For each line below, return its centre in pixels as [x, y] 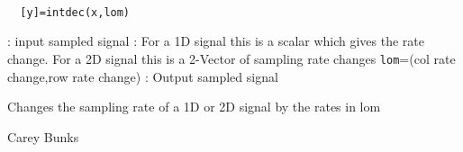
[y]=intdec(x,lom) [75, 12]
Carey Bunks [43, 136]
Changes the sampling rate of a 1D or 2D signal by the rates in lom [194, 107]
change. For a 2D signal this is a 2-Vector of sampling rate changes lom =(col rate [231, 58]
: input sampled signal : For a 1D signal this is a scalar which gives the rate [216, 41]
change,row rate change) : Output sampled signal [143, 76]
